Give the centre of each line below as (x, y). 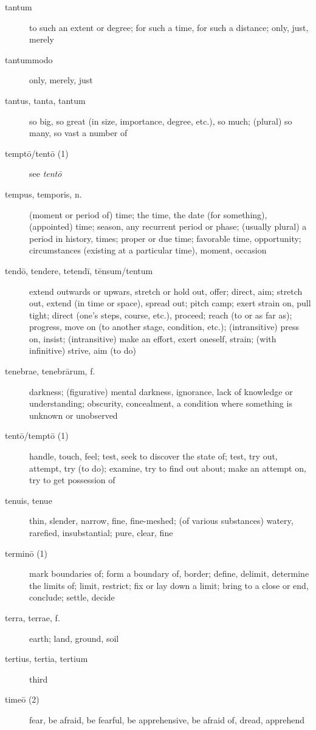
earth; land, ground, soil (74, 638)
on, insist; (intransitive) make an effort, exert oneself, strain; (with (153, 338)
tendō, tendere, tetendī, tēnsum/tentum (79, 270)
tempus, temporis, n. (43, 194)
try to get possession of (72, 480)
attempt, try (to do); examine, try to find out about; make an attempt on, (168, 468)
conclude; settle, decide (72, 597)
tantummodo (29, 59)
